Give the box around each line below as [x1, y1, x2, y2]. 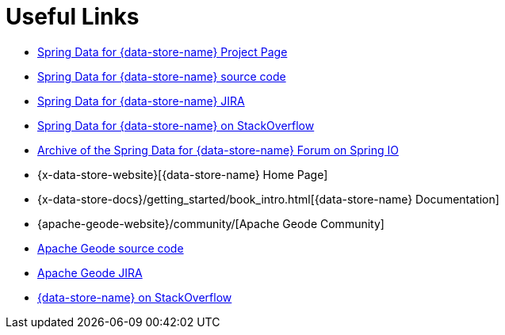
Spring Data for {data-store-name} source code [37, 69, 286, 83]
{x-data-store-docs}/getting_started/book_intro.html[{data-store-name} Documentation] [37, 192, 499, 206]
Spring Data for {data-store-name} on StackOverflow [37, 118, 315, 132]
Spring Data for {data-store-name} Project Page [37, 44, 288, 59]
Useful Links [6, 3, 140, 30]
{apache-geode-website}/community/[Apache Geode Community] [37, 216, 384, 230]
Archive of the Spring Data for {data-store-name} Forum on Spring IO [37, 143, 399, 157]
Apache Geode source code [37, 241, 184, 255]
